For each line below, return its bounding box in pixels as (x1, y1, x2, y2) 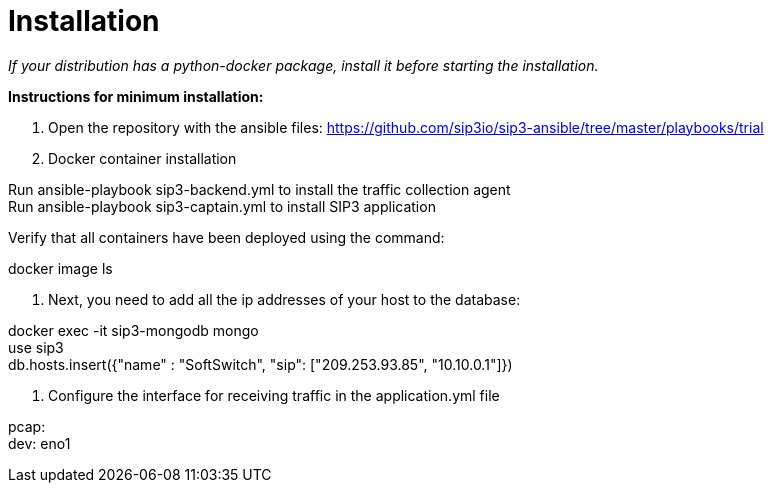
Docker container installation (48, 149, 237, 167)
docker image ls (8, 259, 113, 277)
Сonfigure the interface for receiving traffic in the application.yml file (48, 386, 500, 404)
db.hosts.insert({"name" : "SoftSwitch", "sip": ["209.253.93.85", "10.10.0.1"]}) (8, 355, 513, 373)
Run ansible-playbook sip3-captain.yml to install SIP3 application (8, 197, 436, 215)
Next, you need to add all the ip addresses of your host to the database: (48, 290, 521, 308)
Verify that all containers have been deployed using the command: (8, 228, 445, 246)
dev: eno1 (8, 434, 71, 452)
